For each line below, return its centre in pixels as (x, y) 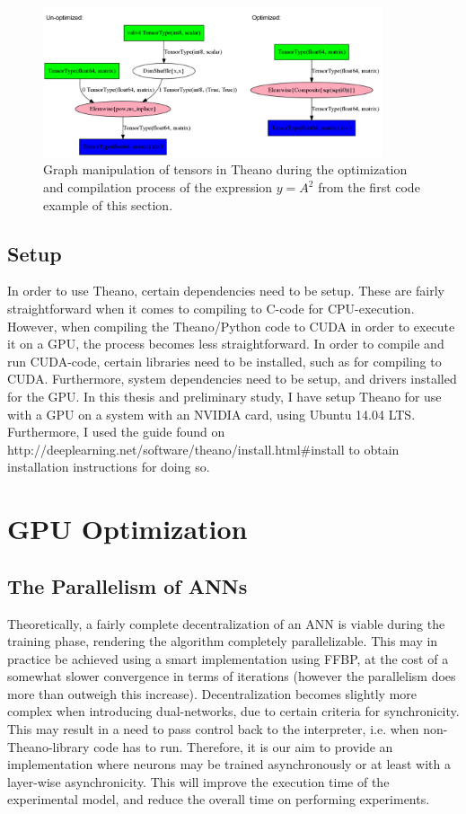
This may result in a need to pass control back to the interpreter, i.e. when (213, 729)
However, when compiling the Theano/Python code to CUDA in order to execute (231, 326)
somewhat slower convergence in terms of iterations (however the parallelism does (232, 676)
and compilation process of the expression (158, 187)
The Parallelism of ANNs (127, 585)
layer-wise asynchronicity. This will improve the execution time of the (198, 781)
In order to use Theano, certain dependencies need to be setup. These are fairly (226, 291)
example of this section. (108, 204)
